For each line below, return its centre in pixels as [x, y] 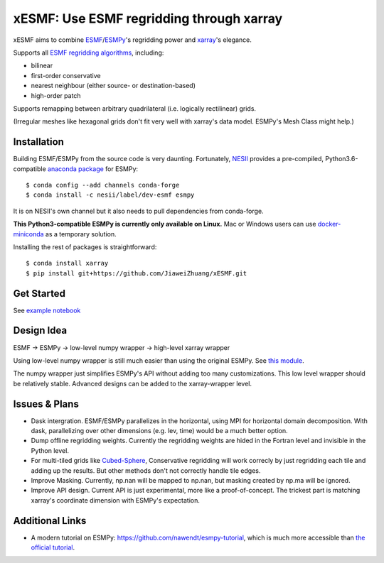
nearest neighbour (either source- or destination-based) [113, 86]
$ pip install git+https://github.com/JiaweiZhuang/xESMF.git [137, 273]
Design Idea [40, 330]
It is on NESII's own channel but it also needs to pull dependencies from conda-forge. [138, 211]
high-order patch [56, 95]
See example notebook [47, 310]
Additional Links [50, 521]
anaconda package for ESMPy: [93, 169]
